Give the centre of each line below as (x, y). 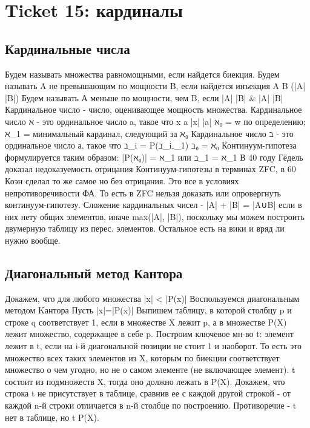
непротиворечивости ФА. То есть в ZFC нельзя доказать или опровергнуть (143, 192)
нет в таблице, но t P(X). (52, 417)
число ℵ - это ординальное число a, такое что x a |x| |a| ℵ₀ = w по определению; (155, 121)
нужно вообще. (33, 240)
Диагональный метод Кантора (94, 273)
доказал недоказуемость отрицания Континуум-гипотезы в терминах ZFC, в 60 (150, 169)
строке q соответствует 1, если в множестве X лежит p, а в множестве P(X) (146, 322)
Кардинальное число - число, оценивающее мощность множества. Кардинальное (153, 109)
